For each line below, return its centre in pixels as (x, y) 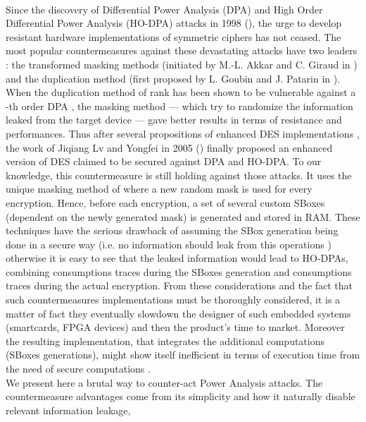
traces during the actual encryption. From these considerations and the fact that (179, 285)
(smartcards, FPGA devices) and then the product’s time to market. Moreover (175, 327)
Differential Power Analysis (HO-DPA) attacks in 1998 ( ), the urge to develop (174, 23)
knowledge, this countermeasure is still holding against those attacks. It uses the (179, 175)
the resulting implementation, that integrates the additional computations (165, 340)
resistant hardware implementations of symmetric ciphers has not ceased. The (173, 36)
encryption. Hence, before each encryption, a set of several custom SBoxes (165, 202)
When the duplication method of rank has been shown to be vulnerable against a (181, 92)
